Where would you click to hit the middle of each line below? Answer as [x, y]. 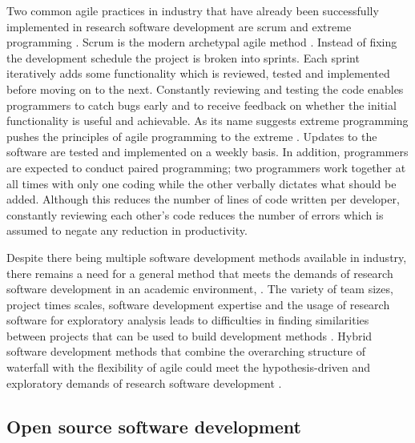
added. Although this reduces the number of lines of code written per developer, [203, 199]
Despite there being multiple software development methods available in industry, [207, 257]
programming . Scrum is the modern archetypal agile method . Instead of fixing [202, 42]
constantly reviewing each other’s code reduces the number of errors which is [195, 214]
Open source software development [154, 426]
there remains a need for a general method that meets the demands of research [200, 273]
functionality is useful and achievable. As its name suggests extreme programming [207, 121]
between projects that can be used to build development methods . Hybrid [189, 335]
